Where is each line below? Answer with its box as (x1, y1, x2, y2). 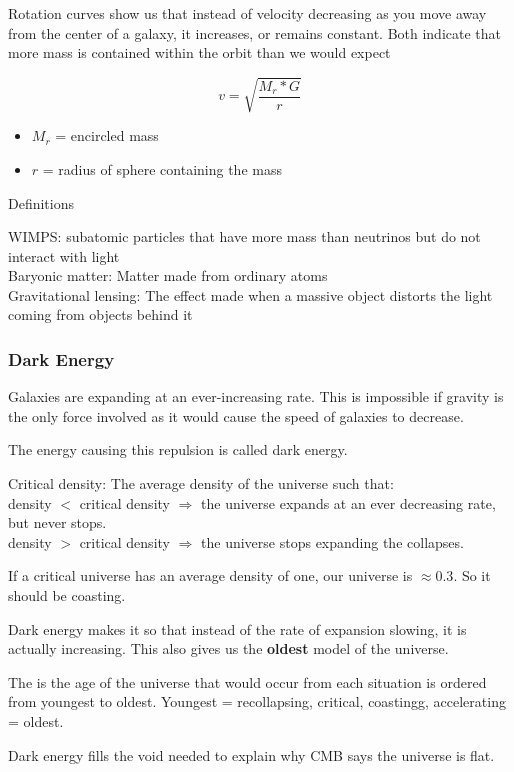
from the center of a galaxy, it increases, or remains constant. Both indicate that (8, 22, 502, 43)
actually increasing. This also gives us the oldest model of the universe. (8, 638, 449, 659)
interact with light (8, 245, 120, 266)
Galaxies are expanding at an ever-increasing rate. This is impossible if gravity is (8, 386, 504, 407)
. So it (453, 565, 491, 586)
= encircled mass (55, 125, 159, 146)
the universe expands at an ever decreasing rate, (201, 492, 496, 513)
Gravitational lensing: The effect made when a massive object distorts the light (8, 284, 493, 305)
